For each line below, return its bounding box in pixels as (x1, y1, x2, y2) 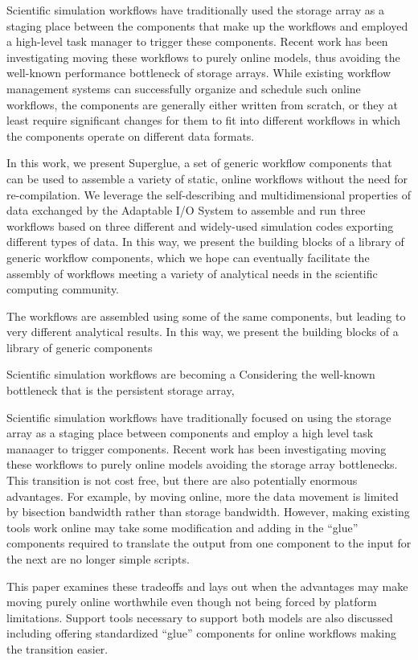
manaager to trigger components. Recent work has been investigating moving (6, 440, 387, 457)
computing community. (6, 281, 120, 297)
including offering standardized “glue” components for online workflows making (6, 625, 396, 642)
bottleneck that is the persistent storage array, (6, 382, 235, 399)
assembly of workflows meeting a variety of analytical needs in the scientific (6, 264, 378, 281)
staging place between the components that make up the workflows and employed (6, 17, 408, 34)
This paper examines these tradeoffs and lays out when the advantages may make (6, 577, 408, 594)
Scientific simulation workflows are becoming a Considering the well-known (6, 366, 375, 383)
